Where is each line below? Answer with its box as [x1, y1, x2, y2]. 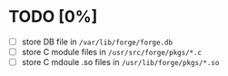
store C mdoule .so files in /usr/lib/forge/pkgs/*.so [21, 57, 220, 68]
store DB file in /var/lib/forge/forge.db [21, 36, 173, 47]
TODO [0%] [8, 6, 98, 27]
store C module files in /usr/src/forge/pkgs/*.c [21, 47, 203, 57]
